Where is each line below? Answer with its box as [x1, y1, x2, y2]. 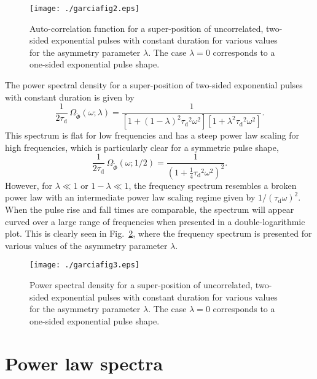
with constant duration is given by [5, 90, 135, 103]
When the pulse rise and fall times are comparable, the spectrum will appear [5, 202, 294, 215]
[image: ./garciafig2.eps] [29, 4, 139, 13]
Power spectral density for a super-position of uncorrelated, [29, 278, 253, 291]
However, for [5, 178, 53, 191]
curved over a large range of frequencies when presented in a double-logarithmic [5, 215, 305, 228]
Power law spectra [5, 350, 163, 375]
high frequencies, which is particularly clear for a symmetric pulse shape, [5, 140, 279, 153]
